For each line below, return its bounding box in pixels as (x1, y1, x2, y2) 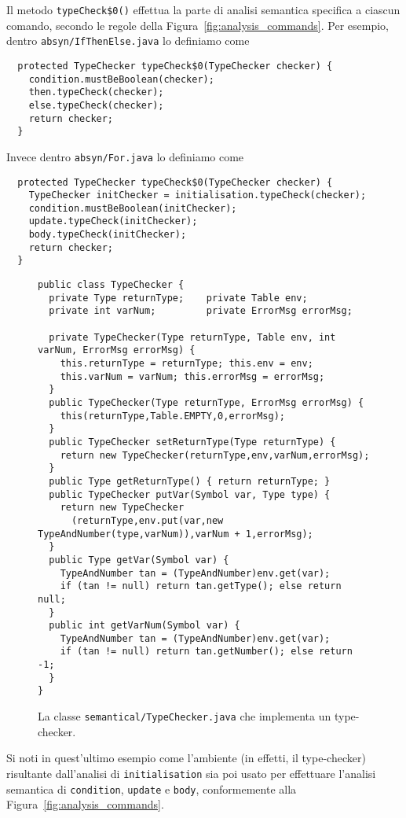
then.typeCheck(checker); (28, 87, 164, 98)
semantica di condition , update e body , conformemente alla (6, 780, 297, 797)
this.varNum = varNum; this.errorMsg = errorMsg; (60, 370, 325, 382)
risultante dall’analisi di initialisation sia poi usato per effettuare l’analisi (6, 765, 376, 781)
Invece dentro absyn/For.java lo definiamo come (6, 148, 244, 164)
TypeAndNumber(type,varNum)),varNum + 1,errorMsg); (38, 528, 313, 540)
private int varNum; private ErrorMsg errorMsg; (49, 305, 353, 317)
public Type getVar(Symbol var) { (49, 554, 229, 566)
